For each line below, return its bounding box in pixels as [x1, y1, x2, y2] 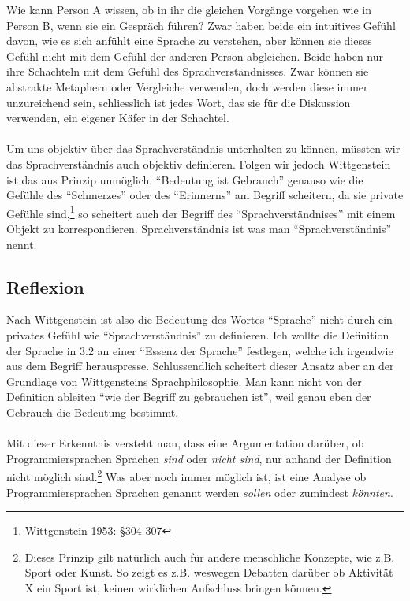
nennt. [6, 236, 37, 252]
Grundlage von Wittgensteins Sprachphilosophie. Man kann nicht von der [6, 373, 362, 389]
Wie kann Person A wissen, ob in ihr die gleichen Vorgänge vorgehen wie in [6, 2, 371, 17]
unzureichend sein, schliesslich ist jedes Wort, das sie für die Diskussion [6, 94, 351, 110]
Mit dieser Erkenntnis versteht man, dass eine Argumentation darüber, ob [6, 435, 364, 451]
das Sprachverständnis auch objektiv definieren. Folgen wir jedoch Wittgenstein [6, 155, 391, 172]
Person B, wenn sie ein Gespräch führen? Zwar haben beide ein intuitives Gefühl [6, 17, 396, 33]
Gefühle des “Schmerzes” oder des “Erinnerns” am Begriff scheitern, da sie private [6, 187, 404, 203]
